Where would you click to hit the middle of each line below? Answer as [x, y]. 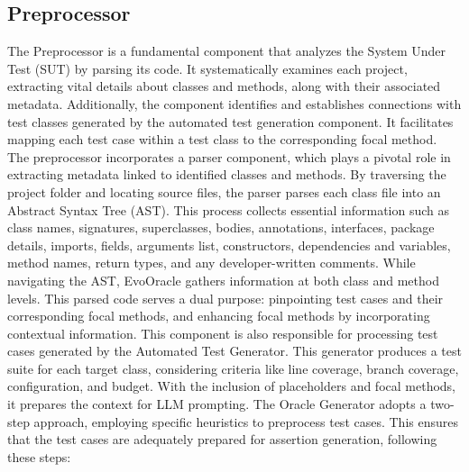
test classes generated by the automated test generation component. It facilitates [230, 121]
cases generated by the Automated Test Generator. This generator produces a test [234, 351]
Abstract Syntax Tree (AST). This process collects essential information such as [229, 209]
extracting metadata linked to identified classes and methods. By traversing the [227, 174]
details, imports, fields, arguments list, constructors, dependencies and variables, [229, 245]
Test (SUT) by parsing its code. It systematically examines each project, [207, 68]
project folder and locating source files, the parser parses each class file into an [224, 191]
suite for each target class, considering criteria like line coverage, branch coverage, [233, 368]
